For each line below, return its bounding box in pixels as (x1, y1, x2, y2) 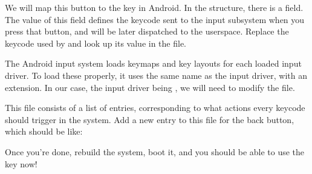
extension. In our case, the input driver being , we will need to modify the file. (5, 81, 295, 93)
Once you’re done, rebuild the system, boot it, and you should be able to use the (5, 145, 305, 158)
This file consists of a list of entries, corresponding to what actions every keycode (5, 101, 305, 114)
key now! (5, 157, 37, 170)
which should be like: (5, 125, 83, 138)
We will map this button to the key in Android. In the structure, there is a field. (5, 1, 304, 13)
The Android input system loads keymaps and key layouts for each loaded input (5, 57, 302, 70)
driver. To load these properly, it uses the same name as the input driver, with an (5, 69, 307, 81)
